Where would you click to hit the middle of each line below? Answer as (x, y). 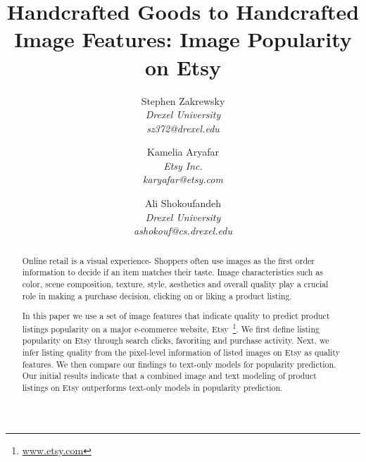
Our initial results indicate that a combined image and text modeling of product (169, 376)
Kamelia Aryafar (183, 152)
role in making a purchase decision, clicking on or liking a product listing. (157, 295)
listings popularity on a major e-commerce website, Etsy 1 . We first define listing (171, 327)
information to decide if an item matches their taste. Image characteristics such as (173, 272)
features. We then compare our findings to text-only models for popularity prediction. (179, 364)
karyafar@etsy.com (183, 179)
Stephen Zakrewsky (183, 100)
